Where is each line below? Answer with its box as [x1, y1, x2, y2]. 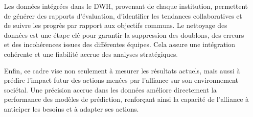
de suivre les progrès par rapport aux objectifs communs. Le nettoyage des [4, 20, 227, 30]
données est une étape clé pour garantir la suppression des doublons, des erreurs [4, 29, 244, 40]
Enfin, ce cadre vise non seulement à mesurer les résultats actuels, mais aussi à [4, 65, 240, 75]
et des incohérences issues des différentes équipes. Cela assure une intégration [4, 39, 235, 49]
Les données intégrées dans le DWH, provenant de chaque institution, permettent [4, 1, 248, 11]
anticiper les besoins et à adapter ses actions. [4, 103, 139, 114]
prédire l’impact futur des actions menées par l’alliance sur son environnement [4, 75, 238, 85]
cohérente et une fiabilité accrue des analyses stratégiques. [4, 48, 178, 59]
